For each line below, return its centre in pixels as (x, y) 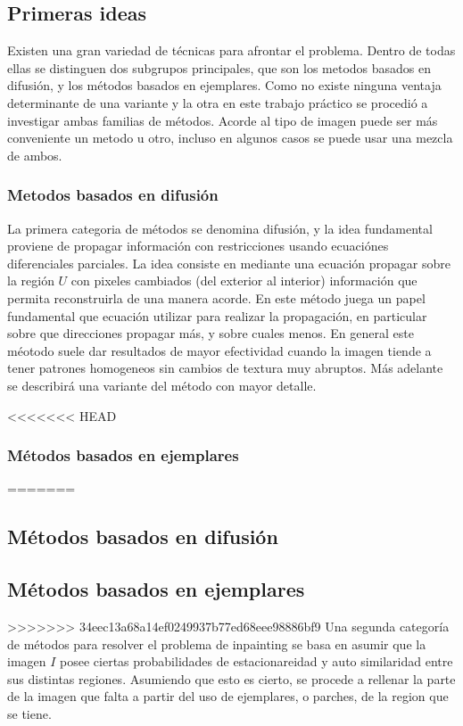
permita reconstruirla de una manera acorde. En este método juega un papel (216, 297)
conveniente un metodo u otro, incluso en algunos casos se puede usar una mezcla (230, 138)
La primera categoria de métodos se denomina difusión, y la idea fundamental (220, 228)
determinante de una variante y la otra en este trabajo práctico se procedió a (218, 102)
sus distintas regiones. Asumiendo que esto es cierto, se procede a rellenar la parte (231, 678)
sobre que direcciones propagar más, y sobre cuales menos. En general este (211, 333)
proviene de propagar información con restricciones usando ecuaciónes (198, 246)
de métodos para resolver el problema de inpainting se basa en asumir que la (217, 643)
